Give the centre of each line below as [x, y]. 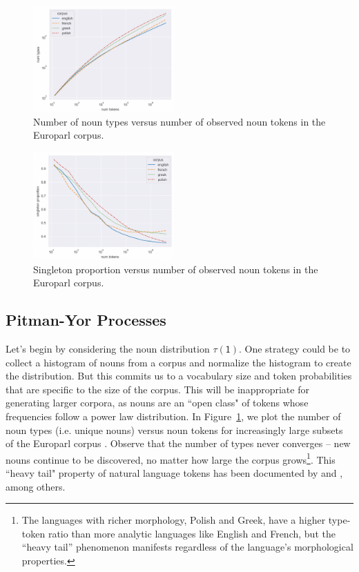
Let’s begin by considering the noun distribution [108, 348]
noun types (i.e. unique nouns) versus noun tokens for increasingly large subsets [174, 430]
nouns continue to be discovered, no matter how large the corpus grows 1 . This [171, 458]
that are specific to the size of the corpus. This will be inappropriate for [157, 389]
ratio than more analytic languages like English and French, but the [192, 533]
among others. [36, 486]
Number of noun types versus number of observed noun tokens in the [179, 121]
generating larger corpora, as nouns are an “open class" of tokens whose [157, 403]
